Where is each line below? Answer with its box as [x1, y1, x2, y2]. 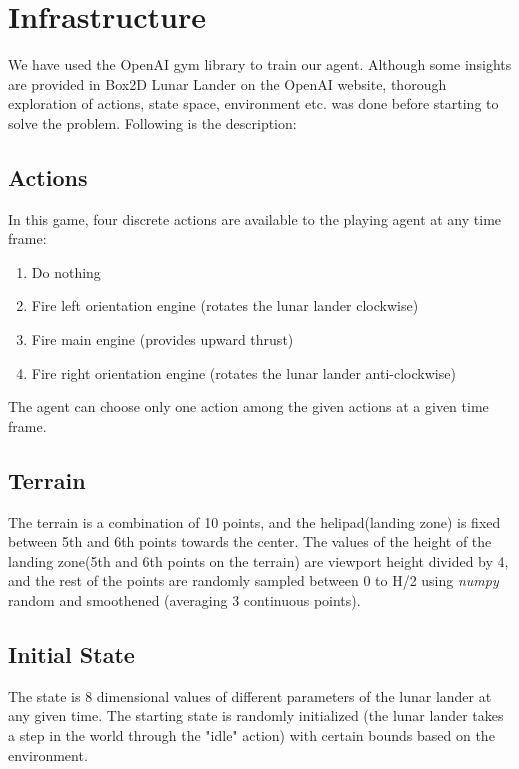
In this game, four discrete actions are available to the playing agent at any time [8, 208, 502, 229]
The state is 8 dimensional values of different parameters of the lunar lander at [8, 685, 492, 706]
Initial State [8, 639, 135, 670]
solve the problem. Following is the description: [8, 112, 297, 133]
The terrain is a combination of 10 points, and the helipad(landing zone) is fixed [8, 511, 501, 532]
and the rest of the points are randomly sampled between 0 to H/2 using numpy [8, 570, 499, 591]
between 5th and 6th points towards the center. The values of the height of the [8, 531, 492, 552]
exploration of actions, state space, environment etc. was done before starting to [8, 93, 499, 114]
